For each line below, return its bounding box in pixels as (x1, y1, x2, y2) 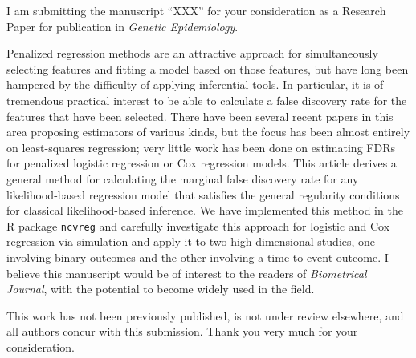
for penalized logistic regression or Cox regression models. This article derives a (6, 155, 397, 171)
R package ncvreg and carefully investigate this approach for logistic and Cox (6, 217, 390, 234)
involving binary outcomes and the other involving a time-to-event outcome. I (6, 248, 389, 265)
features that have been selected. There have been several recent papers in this (6, 107, 394, 124)
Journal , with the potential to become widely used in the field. (6, 280, 315, 297)
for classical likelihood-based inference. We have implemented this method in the (6, 202, 403, 219)
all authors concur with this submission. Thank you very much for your (6, 323, 358, 340)
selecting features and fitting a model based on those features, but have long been (6, 60, 409, 77)
